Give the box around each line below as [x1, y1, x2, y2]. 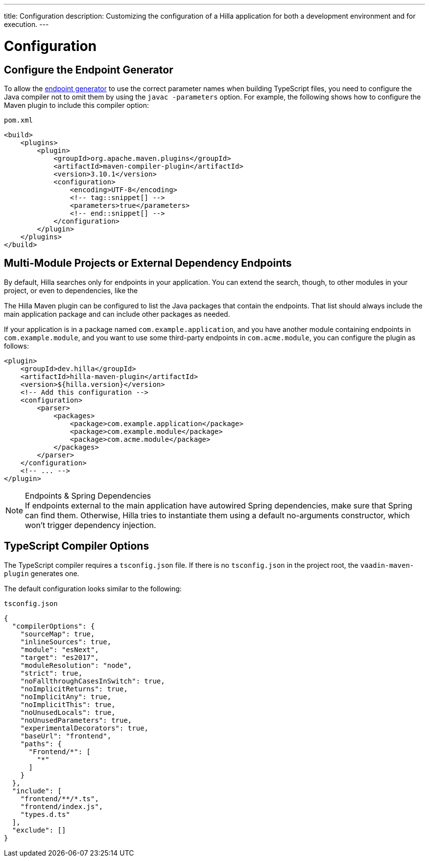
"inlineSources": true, [20, 637, 112, 646]
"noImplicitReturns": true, [20, 684, 128, 693]
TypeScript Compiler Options [4, 540, 149, 553]
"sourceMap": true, [20, 630, 95, 638]
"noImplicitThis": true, [20, 700, 116, 709]
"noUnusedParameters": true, [20, 716, 132, 724]
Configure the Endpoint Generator [4, 63, 173, 76]
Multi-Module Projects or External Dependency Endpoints [4, 257, 292, 270]
